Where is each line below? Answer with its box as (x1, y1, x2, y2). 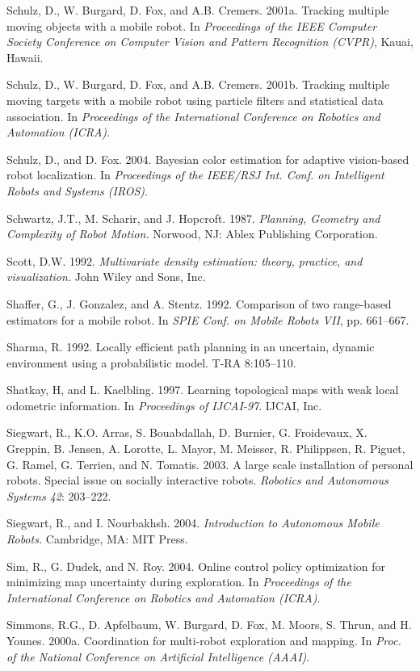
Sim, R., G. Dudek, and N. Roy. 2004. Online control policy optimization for (6, 557, 386, 574)
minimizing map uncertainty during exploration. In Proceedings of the (6, 573, 351, 590)
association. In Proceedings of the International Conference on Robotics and (6, 107, 380, 124)
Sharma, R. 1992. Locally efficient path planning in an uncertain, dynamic (6, 338, 375, 355)
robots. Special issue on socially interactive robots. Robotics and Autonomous (6, 472, 388, 489)
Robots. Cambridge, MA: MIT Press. (6, 531, 188, 547)
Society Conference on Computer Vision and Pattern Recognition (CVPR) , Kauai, (6, 33, 414, 50)
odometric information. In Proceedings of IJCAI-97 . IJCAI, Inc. (6, 396, 322, 413)
